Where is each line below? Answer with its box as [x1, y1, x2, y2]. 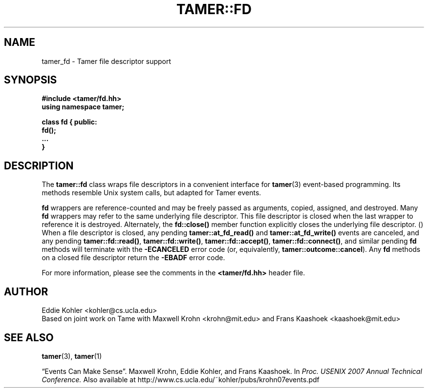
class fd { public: [42, 118, 97, 126]
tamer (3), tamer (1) [42, 351, 102, 360]
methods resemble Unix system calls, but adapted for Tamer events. [42, 188, 261, 197]
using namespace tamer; [42, 103, 125, 111]
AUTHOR [4, 285, 48, 298]
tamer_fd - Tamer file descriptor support [42, 57, 171, 65]
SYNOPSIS [4, 74, 57, 86]
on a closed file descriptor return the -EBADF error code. [42, 253, 225, 262]
